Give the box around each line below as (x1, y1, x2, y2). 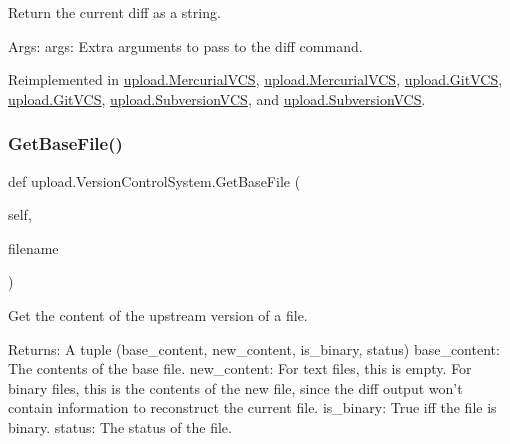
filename (8, 237, 59, 258)
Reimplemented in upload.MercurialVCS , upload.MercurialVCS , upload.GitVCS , (8, 69, 503, 90)
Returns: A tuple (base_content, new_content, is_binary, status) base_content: (8, 338, 500, 359)
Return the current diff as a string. (8, 2, 221, 22)
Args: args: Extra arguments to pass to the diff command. (8, 35, 363, 56)
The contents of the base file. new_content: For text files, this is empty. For (8, 358, 472, 379)
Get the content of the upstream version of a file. (8, 304, 308, 325)
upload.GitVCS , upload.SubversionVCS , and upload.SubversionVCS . (8, 88, 426, 109)
